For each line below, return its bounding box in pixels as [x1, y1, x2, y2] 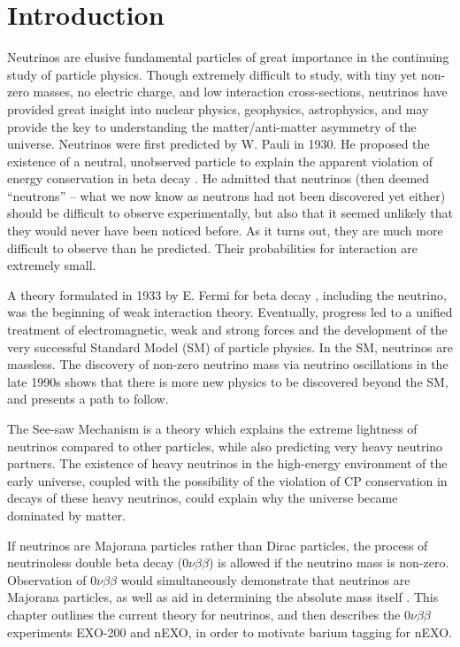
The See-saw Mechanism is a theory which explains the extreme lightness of [7, 420, 418, 437]
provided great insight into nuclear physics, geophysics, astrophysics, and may [7, 99, 429, 118]
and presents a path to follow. [7, 389, 169, 408]
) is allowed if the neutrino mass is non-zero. [208, 553, 449, 572]
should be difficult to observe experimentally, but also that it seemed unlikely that [7, 204, 454, 222]
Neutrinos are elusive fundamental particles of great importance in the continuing [7, 48, 449, 66]
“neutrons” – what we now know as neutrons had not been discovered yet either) [7, 186, 446, 204]
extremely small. [7, 256, 96, 274]
